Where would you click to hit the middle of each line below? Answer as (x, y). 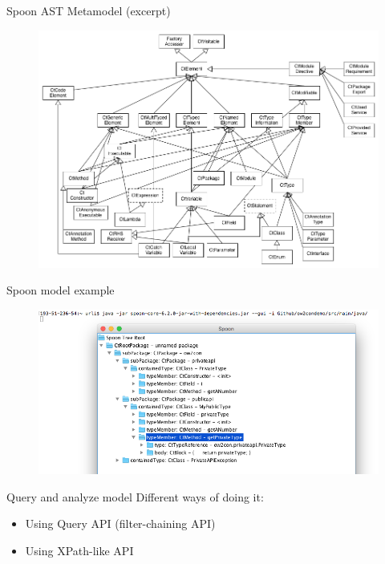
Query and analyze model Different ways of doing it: (135, 496)
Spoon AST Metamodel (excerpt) (89, 10)
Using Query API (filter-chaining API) (120, 523)
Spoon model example (61, 290)
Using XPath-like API (79, 550)
